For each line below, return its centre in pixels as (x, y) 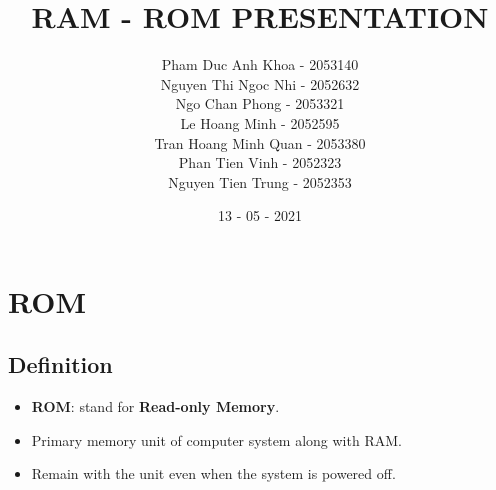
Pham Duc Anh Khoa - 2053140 (260, 64)
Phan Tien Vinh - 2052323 (260, 162)
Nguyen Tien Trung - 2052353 (260, 181)
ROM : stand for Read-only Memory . (155, 406)
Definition (60, 364)
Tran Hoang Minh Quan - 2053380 (260, 142)
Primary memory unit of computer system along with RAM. (216, 439)
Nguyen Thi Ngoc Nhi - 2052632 (260, 83)
